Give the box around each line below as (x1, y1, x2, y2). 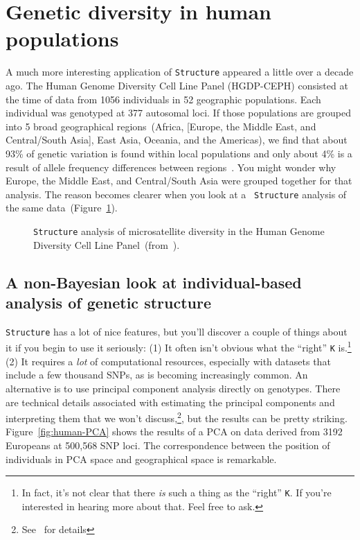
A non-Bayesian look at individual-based (6, 271, 302, 293)
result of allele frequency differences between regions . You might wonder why (6, 159, 336, 174)
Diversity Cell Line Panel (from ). (33, 237, 180, 252)
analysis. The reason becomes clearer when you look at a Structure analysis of (6, 186, 347, 201)
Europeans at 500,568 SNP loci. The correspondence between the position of (6, 438, 330, 452)
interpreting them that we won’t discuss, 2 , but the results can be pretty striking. (6, 409, 348, 425)
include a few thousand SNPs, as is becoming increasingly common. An (6, 367, 308, 382)
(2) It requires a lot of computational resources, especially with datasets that (6, 354, 331, 368)
